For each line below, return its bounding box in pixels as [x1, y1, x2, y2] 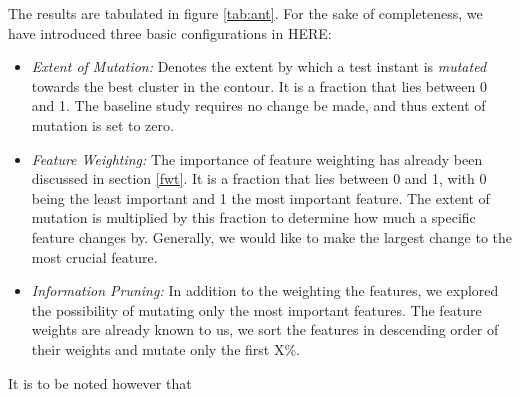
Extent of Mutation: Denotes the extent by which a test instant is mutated [31, 56, 487, 77]
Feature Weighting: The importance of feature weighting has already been [31, 148, 483, 169]
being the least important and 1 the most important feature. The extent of [31, 187, 490, 208]
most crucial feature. [31, 246, 158, 267]
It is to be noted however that [8, 372, 192, 393]
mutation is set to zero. [31, 114, 174, 135]
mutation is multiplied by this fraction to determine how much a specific [31, 207, 476, 228]
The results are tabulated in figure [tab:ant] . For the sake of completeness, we [8, 3, 483, 23]
